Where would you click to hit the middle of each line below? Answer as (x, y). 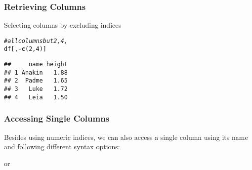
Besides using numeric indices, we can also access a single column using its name (126, 137)
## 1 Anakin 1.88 (36, 72)
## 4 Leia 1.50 (36, 97)
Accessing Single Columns (57, 118)
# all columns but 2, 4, (36, 41)
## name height (36, 64)
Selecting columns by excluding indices (63, 25)
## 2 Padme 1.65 (36, 81)
